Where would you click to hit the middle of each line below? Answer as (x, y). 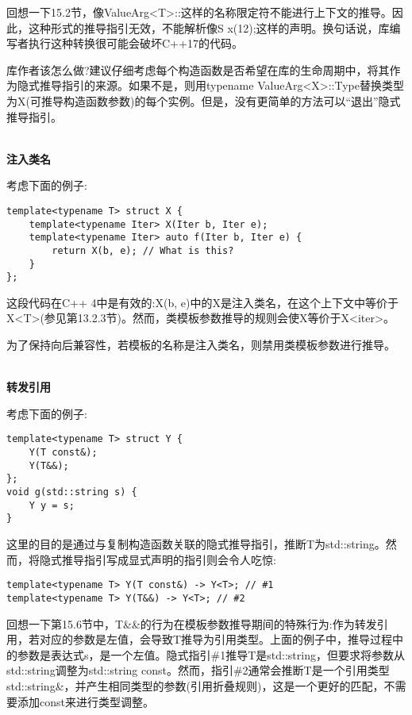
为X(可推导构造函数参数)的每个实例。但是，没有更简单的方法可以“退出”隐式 (204, 100)
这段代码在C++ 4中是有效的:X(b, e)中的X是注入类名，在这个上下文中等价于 (202, 302)
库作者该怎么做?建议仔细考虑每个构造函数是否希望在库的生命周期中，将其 (198, 69)
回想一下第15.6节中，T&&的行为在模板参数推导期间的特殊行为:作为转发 (192, 623)
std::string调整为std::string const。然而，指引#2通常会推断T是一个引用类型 (198, 670)
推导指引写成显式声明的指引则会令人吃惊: (169, 559)
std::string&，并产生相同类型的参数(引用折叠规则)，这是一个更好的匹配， (195, 685)
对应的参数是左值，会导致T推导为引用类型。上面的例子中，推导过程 (216, 639)
